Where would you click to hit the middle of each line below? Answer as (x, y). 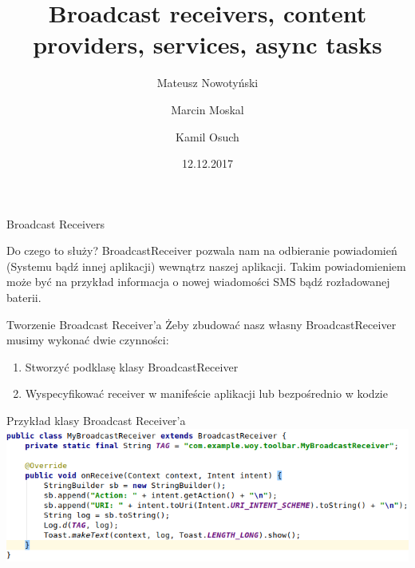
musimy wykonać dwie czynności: (88, 340)
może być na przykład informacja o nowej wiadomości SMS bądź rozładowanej (198, 282)
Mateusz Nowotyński (207, 83)
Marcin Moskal (207, 109)
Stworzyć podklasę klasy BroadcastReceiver (132, 366)
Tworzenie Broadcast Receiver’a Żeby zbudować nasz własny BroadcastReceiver (202, 324)
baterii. (24, 298)
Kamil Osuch (207, 136)
